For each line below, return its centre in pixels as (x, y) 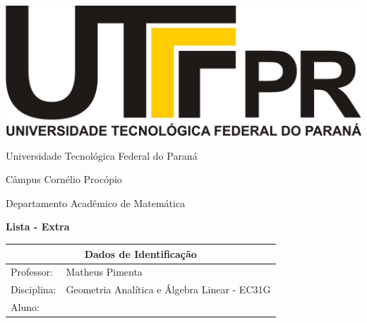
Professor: (32, 272)
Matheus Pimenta (104, 272)
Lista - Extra (38, 227)
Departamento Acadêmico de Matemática (96, 202)
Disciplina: (34, 289)
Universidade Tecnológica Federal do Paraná (102, 155)
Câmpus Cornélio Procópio (64, 179)
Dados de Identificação (140, 253)
